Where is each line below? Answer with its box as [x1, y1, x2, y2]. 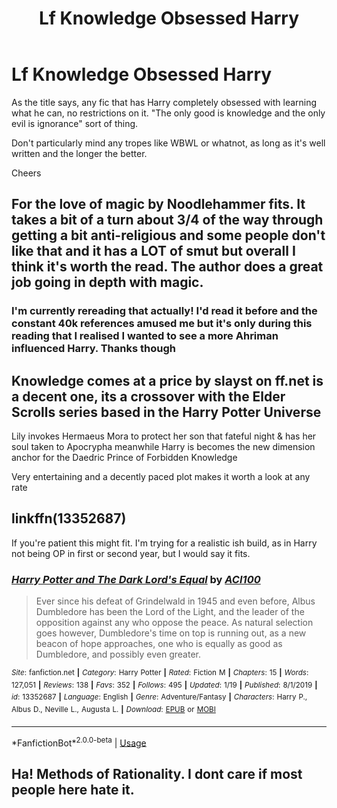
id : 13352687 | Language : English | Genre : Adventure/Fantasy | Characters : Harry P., [11, 692, 308, 702]
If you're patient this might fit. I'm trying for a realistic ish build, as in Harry [11, 537, 318, 549]
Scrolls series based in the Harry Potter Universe [11, 403, 322, 421]
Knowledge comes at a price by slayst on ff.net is [11, 372, 324, 389]
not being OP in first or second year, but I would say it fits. [11, 547, 251, 559]
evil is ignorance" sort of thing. [11, 117, 139, 129]
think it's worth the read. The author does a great [11, 258, 324, 276]
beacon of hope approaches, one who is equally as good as [35, 638, 283, 650]
